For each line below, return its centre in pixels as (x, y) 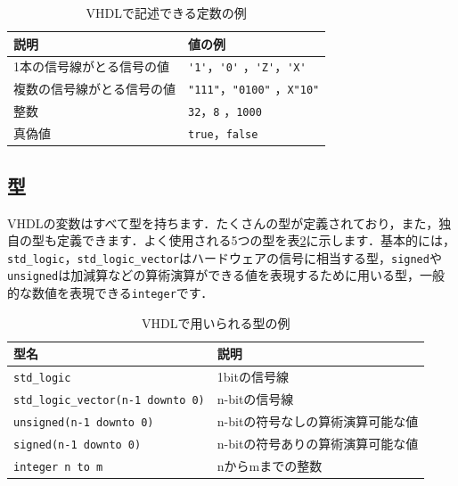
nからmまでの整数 (270, 465)
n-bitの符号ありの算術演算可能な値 (318, 443)
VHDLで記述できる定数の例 (166, 12)
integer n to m (58, 467)
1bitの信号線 (253, 377)
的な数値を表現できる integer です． (110, 293)
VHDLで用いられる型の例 (216, 322)
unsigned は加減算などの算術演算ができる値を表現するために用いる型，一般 (226, 275)
